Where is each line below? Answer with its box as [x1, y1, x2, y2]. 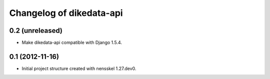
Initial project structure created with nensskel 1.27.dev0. [21, 65, 136, 72]
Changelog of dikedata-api [9, 7, 123, 18]
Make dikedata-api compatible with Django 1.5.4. [21, 40, 122, 46]
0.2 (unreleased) [9, 26, 62, 35]
